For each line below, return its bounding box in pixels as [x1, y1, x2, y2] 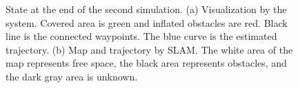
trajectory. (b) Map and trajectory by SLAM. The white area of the [6, 42, 293, 56]
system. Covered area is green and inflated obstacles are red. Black [6, 15, 288, 30]
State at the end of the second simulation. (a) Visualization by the [6, 2, 287, 16]
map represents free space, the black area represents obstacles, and [6, 56, 287, 70]
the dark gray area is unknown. [6, 69, 138, 83]
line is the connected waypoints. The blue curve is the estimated [6, 29, 277, 43]
